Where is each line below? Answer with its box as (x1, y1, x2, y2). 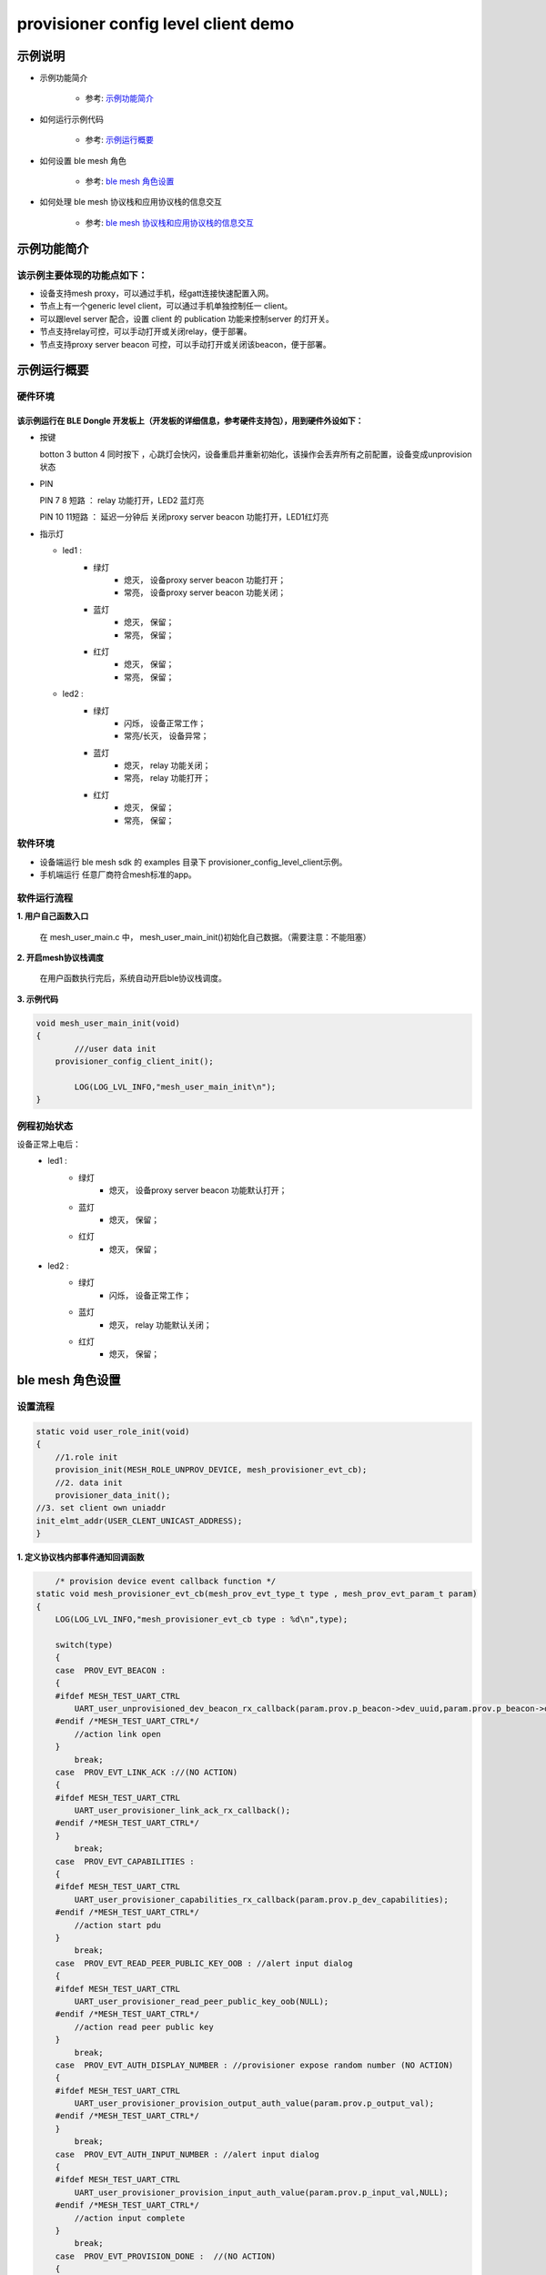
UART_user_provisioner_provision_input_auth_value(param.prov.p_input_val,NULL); (74, 2187, 450, 2198)
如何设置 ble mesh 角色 (39, 155, 127, 166)
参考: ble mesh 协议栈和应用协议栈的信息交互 (85, 217, 255, 227)
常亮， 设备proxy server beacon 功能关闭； (124, 587, 287, 598)
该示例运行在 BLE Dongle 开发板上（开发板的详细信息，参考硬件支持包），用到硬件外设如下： (16, 415, 364, 427)
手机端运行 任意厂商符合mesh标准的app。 (39, 869, 197, 880)
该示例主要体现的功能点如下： (16, 268, 148, 281)
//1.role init (55, 1451, 118, 1462)
